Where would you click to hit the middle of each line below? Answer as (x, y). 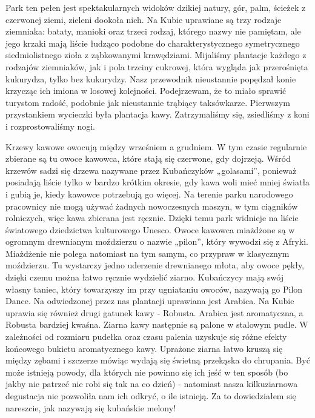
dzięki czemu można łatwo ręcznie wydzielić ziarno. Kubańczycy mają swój (145, 277)
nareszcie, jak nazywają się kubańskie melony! (91, 407)
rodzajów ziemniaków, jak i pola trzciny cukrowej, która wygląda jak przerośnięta (157, 66)
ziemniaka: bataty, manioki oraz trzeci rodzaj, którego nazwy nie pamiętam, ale (153, 31)
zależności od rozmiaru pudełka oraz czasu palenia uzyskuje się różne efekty (146, 337)
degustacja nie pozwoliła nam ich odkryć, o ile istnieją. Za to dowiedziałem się (151, 396)
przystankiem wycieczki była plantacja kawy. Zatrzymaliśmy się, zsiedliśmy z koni (157, 114)
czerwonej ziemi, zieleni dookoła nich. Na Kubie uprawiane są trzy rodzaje (144, 19)
